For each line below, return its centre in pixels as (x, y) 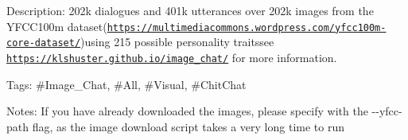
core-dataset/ (44, 43)
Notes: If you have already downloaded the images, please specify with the (187, 111)
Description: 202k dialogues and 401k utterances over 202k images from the (190, 10)
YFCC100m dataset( (57, 26)
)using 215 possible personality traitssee (177, 42)
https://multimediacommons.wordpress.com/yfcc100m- (247, 27)
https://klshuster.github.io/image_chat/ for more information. (172, 57)
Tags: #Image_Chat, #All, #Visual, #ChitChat (126, 84)
